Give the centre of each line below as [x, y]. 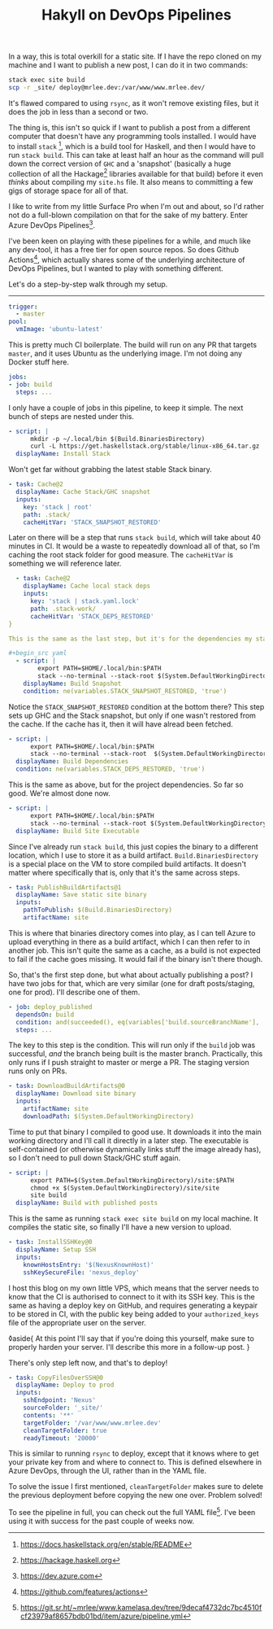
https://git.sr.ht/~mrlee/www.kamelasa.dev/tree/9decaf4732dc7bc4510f [141, 1608]
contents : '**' [49, 1415]
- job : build [30, 384]
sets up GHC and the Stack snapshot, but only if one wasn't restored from [132, 715]
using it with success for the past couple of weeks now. [102, 1521]
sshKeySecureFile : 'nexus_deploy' [81, 1272]
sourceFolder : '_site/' [63, 1408]
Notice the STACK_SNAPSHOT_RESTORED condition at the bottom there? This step [136, 706]
